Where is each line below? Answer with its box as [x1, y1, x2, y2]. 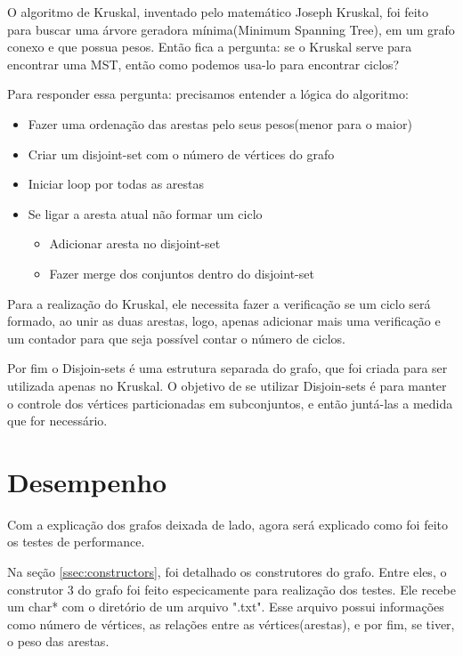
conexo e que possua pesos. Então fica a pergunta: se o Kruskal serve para [7, 37, 412, 56]
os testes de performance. [7, 532, 145, 551]
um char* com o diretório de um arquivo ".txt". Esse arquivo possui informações [7, 597, 444, 616]
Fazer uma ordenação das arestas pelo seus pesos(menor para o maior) [28, 114, 412, 133]
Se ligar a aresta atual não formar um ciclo [28, 204, 263, 223]
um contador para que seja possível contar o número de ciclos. [7, 328, 345, 347]
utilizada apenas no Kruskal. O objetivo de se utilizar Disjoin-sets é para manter [7, 376, 447, 394]
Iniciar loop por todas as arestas [28, 174, 205, 193]
